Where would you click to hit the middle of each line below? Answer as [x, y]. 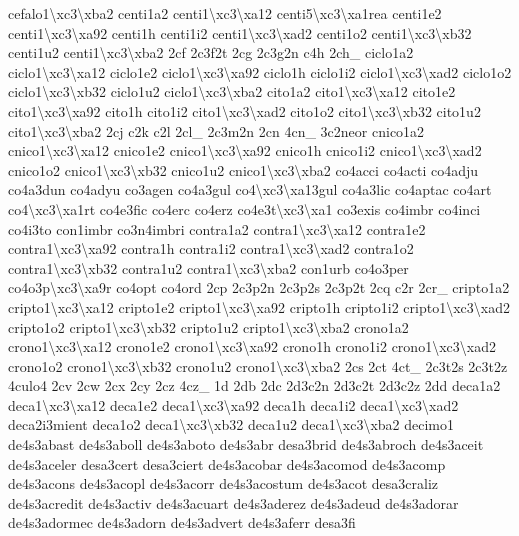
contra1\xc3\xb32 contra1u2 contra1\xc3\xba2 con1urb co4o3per [208, 267]
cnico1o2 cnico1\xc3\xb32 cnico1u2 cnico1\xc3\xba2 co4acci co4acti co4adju [243, 169]
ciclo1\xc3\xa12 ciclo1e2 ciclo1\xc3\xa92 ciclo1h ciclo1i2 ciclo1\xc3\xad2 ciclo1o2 [260, 71]
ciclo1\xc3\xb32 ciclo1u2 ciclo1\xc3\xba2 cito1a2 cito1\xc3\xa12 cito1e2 [232, 91]
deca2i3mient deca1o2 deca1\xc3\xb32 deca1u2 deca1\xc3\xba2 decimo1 [231, 424]
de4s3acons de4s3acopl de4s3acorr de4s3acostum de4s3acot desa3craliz [223, 483]
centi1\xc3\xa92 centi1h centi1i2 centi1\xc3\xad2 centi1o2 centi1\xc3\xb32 [240, 32]
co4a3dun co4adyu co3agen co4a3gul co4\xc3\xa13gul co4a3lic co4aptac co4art [250, 189]
